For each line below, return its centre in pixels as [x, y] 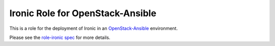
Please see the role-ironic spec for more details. [60, 37]
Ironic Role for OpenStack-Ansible [83, 13]
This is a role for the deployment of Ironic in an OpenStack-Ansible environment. [94, 28]
